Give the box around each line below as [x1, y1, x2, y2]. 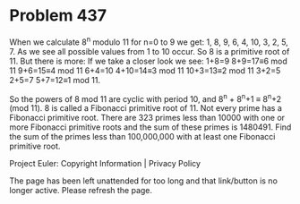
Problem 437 [9, 5, 107, 26]
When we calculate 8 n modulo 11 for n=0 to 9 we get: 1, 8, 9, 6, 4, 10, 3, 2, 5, [9, 35, 288, 47]
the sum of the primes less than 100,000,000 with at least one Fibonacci [9, 132, 276, 142]
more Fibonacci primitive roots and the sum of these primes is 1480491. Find [9, 122, 292, 132]
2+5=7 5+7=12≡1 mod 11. [9, 74, 101, 85]
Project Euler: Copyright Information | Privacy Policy [9, 158, 201, 169]
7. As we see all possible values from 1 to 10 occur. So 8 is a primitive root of [9, 46, 290, 56]
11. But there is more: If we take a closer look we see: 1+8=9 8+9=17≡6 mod [9, 55, 288, 66]
